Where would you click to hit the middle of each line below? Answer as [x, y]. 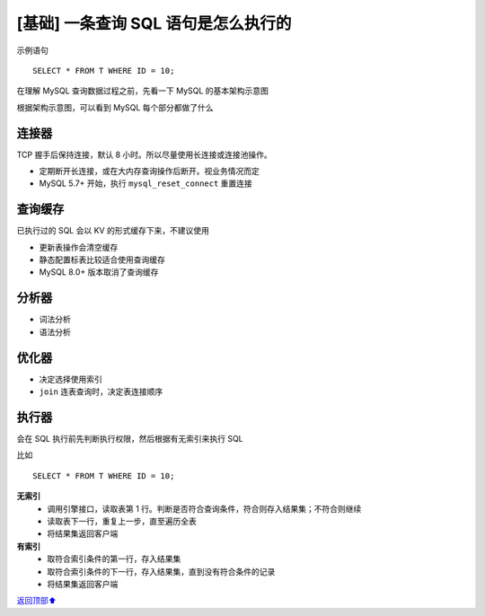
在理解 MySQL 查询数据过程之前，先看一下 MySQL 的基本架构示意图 [143, 91]
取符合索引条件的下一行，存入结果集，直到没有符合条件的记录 [161, 571]
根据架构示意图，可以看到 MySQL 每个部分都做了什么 [115, 107]
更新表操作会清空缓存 [79, 247]
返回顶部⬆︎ [37, 601]
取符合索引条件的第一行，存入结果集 [114, 559]
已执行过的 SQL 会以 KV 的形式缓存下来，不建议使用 [113, 231]
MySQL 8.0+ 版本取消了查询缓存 [99, 272]
